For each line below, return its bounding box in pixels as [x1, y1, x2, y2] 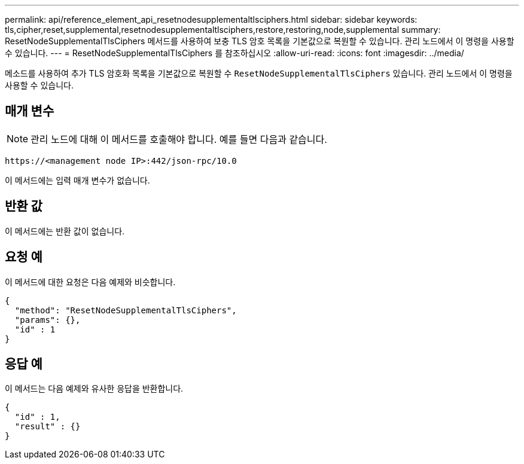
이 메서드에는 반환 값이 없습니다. [5, 225, 125, 236]
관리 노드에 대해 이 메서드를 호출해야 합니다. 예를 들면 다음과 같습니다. [31, 133, 327, 145]
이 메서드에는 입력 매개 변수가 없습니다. [5, 175, 150, 185]
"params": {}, [14, 315, 81, 325]
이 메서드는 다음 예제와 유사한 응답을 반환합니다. [5, 383, 184, 394]
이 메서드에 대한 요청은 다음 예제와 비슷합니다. [5, 276, 176, 287]
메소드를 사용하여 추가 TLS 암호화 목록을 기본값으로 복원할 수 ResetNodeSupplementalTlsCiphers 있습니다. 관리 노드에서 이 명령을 [5, 68, 513, 78]
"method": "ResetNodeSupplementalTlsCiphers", [14, 305, 237, 315]
